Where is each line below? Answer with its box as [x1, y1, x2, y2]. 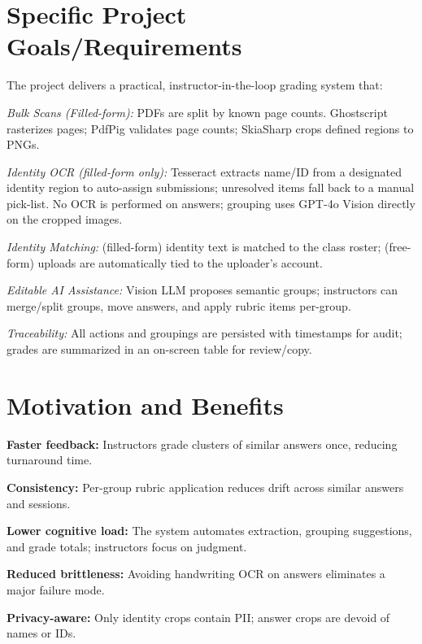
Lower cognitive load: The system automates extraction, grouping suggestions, [7, 522, 412, 539]
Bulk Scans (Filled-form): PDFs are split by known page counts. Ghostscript [7, 103, 388, 120]
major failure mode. [7, 581, 105, 598]
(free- [385, 238, 411, 255]
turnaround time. [7, 451, 93, 468]
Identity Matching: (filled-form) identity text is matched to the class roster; [7, 238, 381, 255]
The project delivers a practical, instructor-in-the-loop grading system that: [7, 76, 383, 94]
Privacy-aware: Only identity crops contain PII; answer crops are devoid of [7, 608, 390, 625]
